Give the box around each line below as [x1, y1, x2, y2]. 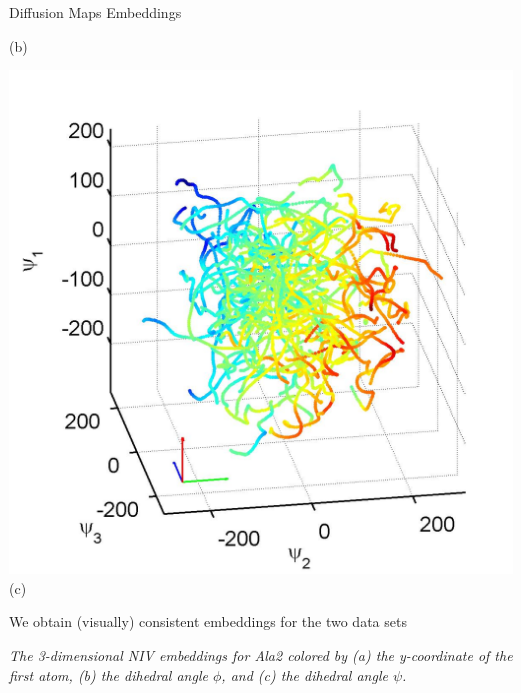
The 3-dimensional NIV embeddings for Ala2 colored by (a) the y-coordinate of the [9, 644, 513, 665]
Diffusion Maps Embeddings [9, 2, 182, 22]
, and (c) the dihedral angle [221, 664, 388, 685]
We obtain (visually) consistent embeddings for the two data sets [9, 611, 407, 632]
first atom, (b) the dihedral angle [9, 664, 208, 685]
